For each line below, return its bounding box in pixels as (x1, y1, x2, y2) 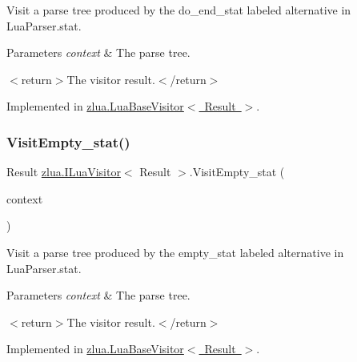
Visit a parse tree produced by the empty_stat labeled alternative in (6, 243, 344, 260)
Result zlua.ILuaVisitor (6, 163, 121, 180)
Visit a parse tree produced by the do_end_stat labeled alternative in (6, 2, 351, 18)
